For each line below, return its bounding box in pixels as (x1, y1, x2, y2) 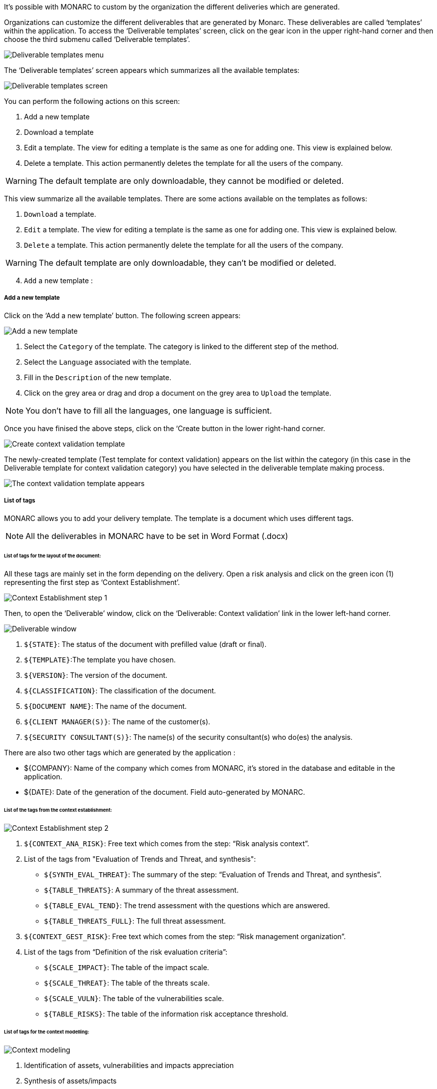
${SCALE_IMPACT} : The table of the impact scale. (44, 963, 209, 972)
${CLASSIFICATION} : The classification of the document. (24, 686, 216, 695)
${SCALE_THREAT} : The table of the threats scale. (44, 978, 210, 987)
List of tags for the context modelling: (4, 1029, 89, 1035)
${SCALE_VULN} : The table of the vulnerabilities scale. (44, 994, 224, 1003)
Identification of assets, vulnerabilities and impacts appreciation (24, 1061, 234, 1070)
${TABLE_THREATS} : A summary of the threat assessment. (44, 885, 239, 894)
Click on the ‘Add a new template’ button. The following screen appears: (4, 311, 241, 320)
